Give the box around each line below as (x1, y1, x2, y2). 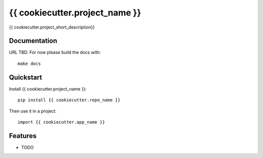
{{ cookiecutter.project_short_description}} (9, 24, 95, 30)
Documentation (9, 37, 57, 45)
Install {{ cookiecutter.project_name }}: (9, 86, 87, 92)
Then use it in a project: (9, 108, 56, 114)
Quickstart (9, 73, 42, 81)
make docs (18, 61, 41, 66)
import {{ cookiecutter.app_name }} (18, 119, 105, 125)
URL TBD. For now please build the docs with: (9, 49, 101, 55)
